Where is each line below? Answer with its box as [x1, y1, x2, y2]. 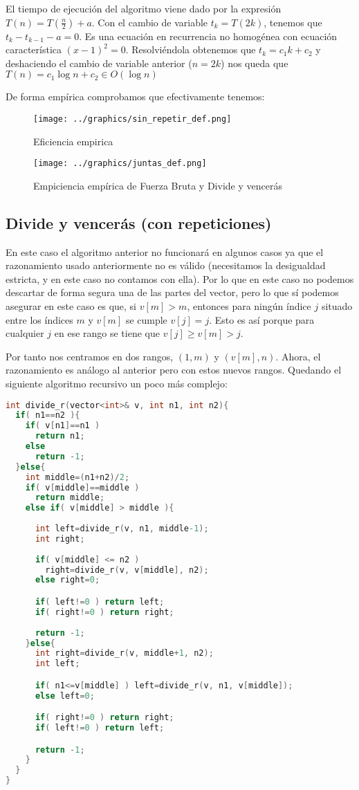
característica [6, 42, 62, 57]
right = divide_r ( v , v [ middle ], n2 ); [45, 564, 209, 575]
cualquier [6, 326, 44, 340]
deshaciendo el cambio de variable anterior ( [6, 55, 192, 70]
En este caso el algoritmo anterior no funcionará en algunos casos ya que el [6, 244, 324, 259]
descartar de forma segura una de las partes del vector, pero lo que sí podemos [6, 285, 339, 300]
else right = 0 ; [35, 575, 100, 585]
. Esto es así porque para [209, 312, 315, 327]
